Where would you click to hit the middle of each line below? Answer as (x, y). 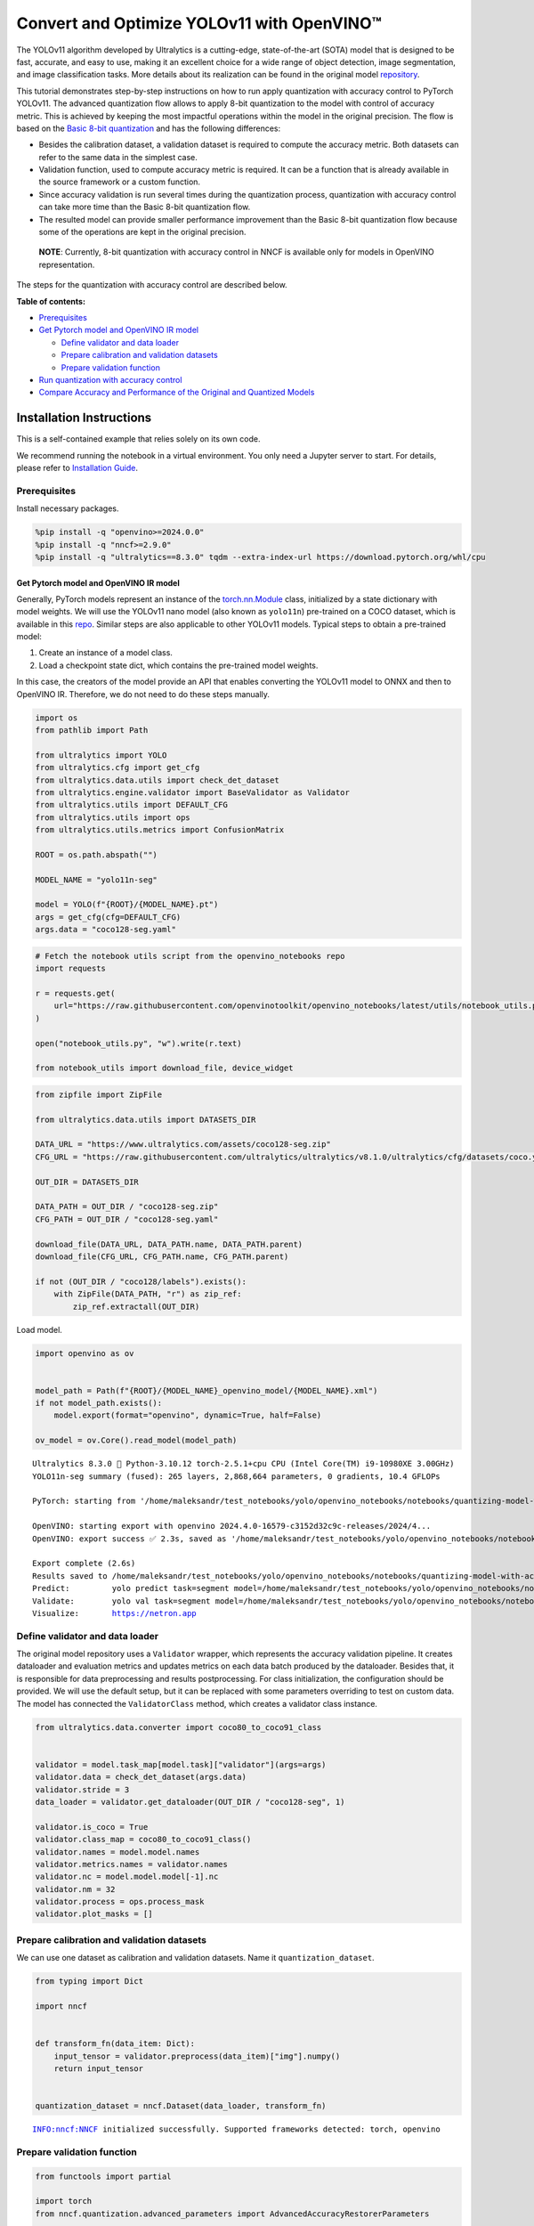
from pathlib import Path (92, 730)
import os (57, 718)
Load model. (39, 1329)
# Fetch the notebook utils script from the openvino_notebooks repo (190, 956)
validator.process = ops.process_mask (120, 1902)
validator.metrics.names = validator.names (132, 1864)
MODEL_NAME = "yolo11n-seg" (96, 880)
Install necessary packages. (68, 508)
